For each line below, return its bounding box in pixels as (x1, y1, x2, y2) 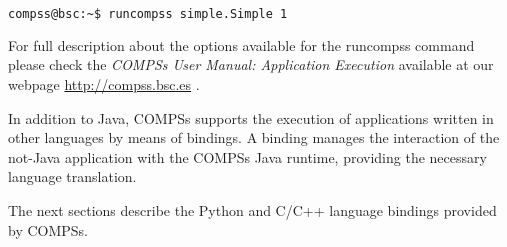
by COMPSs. (8, 219, 89, 240)
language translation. (8, 166, 137, 187)
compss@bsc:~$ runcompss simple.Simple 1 (8, 7, 288, 21)
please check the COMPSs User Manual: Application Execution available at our (8, 54, 494, 75)
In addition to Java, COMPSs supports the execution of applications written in (8, 107, 494, 128)
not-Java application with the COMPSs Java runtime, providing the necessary (8, 146, 487, 167)
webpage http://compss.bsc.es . (8, 74, 200, 95)
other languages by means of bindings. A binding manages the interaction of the (8, 127, 500, 148)
